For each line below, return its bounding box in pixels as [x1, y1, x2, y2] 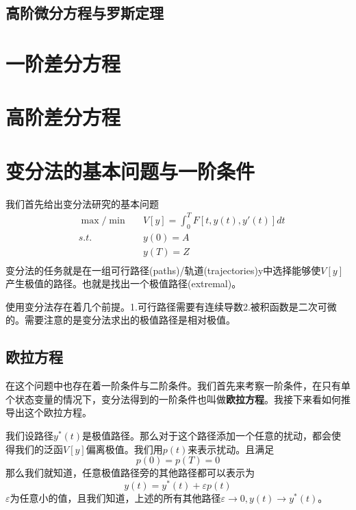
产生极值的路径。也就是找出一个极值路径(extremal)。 [5, 276, 242, 291]
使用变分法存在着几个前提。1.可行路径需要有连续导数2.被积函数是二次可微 [5, 299, 337, 313]
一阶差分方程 [5, 49, 121, 77]
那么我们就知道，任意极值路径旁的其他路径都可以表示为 [5, 465, 255, 480]
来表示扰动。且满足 [188, 441, 275, 456]
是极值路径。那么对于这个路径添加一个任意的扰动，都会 [82, 428, 332, 443]
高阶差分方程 [5, 103, 121, 131]
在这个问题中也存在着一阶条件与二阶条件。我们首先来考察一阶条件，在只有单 [5, 378, 351, 393]
